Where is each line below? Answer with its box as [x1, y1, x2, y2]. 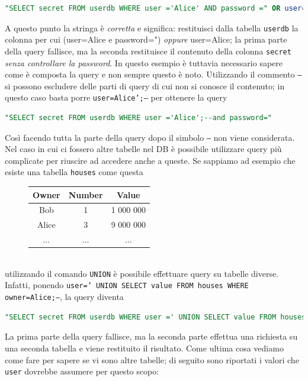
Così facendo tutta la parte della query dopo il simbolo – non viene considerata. [5, 131, 295, 143]
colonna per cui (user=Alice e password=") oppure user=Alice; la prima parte [5, 33, 287, 46]
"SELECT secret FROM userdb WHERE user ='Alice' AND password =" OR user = [5, 4, 306, 12]
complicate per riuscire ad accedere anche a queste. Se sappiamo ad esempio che [5, 154, 296, 166]
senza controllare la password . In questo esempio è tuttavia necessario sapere [5, 56, 283, 69]
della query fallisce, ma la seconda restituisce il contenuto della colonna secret [5, 44, 291, 57]
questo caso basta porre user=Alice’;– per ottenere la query [5, 91, 227, 104]
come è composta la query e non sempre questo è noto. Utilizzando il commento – [5, 68, 302, 80]
